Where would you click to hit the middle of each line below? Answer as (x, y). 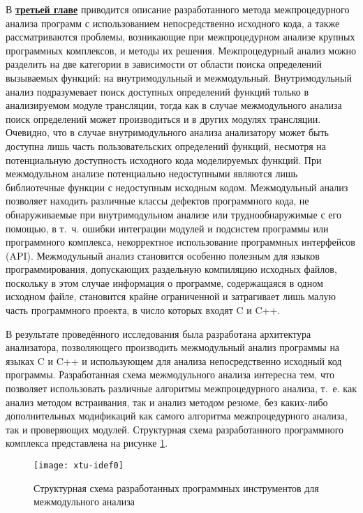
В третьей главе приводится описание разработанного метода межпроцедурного (178, 9)
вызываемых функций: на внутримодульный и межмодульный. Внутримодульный (179, 77)
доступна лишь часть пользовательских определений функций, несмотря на (166, 146)
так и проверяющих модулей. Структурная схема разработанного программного (175, 429)
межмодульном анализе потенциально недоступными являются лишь (152, 173)
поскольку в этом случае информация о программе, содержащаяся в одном (164, 282)
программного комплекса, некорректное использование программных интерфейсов (180, 242)
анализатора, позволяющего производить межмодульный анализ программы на (173, 347)
